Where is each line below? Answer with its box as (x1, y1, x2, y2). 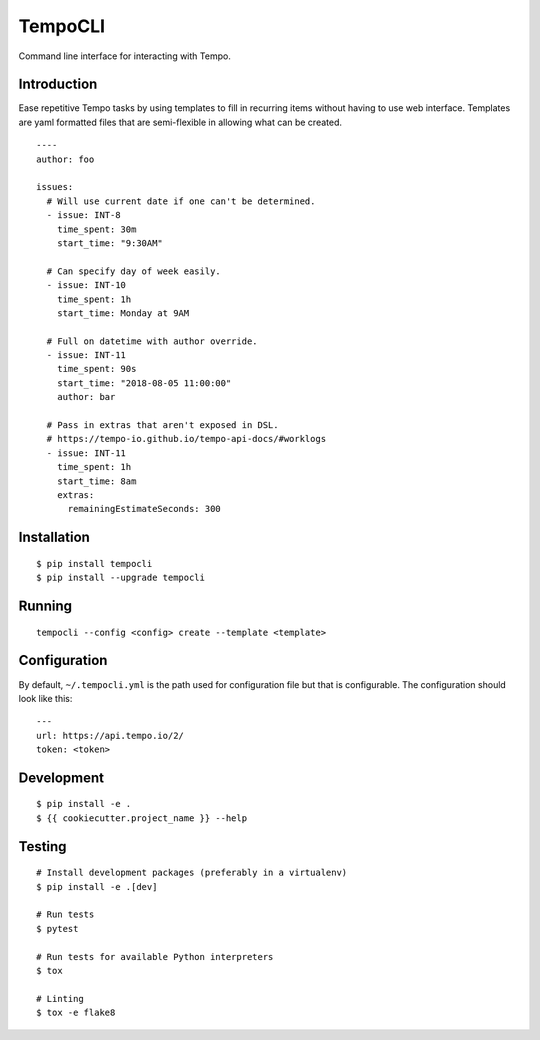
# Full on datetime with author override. (46, 335, 259, 347)
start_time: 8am (56, 475, 137, 487)
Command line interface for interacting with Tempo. (18, 50, 232, 62)
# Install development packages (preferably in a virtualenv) (36, 867, 348, 879)
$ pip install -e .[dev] (36, 881, 158, 892)
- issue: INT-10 (46, 280, 127, 291)
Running (18, 598, 73, 614)
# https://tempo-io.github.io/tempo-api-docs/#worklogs (46, 433, 327, 445)
